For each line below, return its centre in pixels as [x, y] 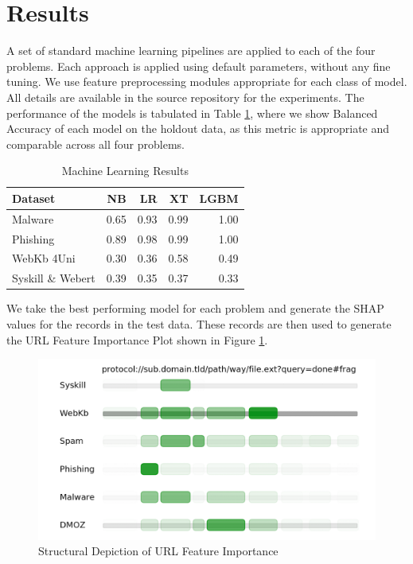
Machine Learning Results [125, 171]
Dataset [34, 198]
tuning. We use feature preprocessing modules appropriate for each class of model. [207, 82]
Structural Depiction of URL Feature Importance [158, 551]
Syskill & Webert [54, 278]
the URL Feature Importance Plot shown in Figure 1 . [137, 339]
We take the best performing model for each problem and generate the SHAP [195, 308]
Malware [33, 218]
